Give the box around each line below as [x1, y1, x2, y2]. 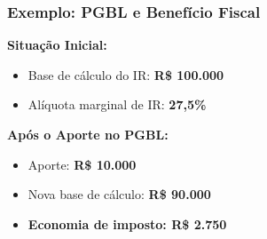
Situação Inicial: [7, 36, 107, 54]
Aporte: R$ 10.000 [27, 155, 137, 173]
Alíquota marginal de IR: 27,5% [27, 95, 207, 114]
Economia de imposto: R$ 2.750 [27, 214, 227, 233]
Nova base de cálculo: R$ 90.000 [27, 185, 211, 203]
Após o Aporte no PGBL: [7, 125, 169, 143]
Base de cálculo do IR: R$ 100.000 [27, 65, 224, 84]
